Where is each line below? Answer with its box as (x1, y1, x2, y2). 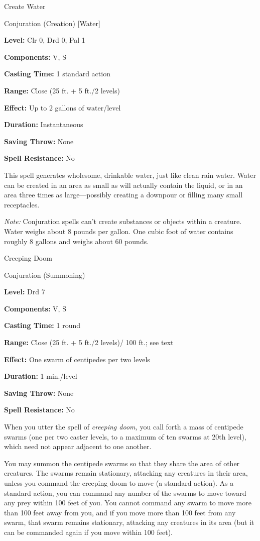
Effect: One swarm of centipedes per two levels (4, 354, 150, 364)
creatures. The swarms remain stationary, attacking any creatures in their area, (4, 468, 248, 478)
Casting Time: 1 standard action (4, 68, 110, 79)
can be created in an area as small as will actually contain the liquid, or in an (4, 179, 243, 190)
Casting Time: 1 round (4, 320, 80, 331)
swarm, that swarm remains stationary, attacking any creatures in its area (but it (4, 517, 254, 527)
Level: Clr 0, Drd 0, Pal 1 (4, 35, 85, 45)
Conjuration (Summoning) (4, 269, 85, 280)
